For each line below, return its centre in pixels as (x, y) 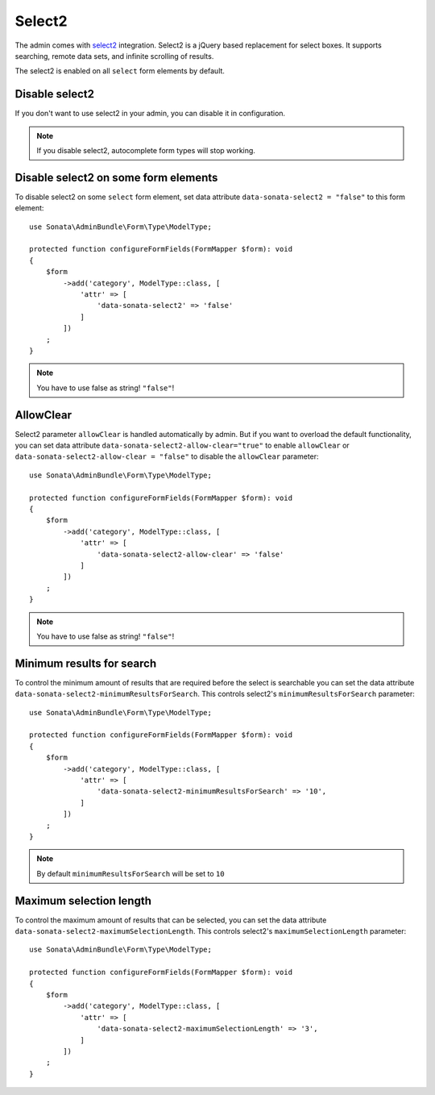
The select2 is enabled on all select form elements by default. (120, 71)
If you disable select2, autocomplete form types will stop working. (146, 151)
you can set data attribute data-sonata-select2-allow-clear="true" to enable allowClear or (182, 445)
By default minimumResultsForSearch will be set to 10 (130, 873)
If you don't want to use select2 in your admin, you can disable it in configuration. (150, 114)
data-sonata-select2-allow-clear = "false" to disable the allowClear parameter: (167, 456)
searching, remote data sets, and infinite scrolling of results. (114, 56)
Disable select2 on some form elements (116, 177)
